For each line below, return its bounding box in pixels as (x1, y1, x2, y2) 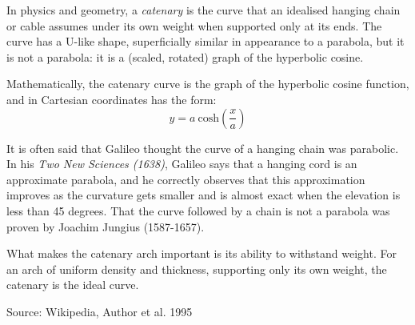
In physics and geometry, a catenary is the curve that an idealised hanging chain (6, 2, 401, 18)
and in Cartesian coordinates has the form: (6, 90, 217, 107)
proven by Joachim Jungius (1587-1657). (6, 218, 205, 235)
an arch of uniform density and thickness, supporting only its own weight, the (6, 260, 387, 277)
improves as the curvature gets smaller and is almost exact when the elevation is (6, 187, 401, 203)
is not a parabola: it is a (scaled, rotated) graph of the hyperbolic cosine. (6, 48, 364, 65)
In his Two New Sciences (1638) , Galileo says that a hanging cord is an (6, 155, 357, 172)
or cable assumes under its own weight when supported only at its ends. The (6, 17, 382, 34)
